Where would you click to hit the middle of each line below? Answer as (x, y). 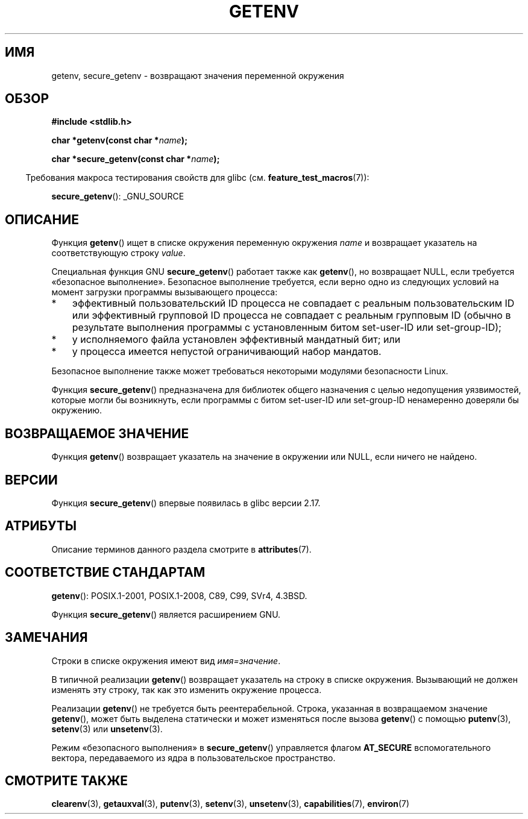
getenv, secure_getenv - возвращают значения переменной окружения (198, 75)
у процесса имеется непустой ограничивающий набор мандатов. (227, 352)
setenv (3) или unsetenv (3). (107, 729)
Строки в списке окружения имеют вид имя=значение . (166, 661)
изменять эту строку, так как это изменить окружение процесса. (187, 689)
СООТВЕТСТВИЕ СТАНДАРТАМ (105, 573)
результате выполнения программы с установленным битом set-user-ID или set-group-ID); (287, 328)
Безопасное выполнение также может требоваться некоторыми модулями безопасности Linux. (250, 371)
